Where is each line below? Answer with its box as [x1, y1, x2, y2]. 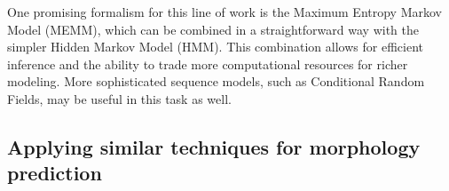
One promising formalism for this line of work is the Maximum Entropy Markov [7, 3, 442, 20]
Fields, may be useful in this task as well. [7, 89, 232, 107]
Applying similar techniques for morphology [7, 132, 421, 160]
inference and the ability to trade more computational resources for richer [7, 54, 408, 73]
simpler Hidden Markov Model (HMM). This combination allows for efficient [7, 37, 423, 56]
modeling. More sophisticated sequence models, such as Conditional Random [7, 72, 425, 91]
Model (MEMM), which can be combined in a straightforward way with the [7, 20, 419, 38]
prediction [7, 159, 102, 187]
